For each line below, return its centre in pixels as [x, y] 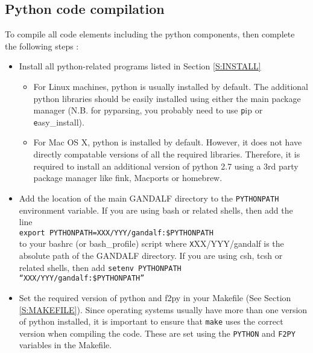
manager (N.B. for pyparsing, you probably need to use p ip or [148, 110]
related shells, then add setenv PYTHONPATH [100, 267]
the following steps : [42, 46]
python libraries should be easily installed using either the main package [167, 98]
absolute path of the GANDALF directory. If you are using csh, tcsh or [151, 256]
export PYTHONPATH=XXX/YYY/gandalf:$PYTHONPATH [116, 233]
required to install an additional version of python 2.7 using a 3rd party [166, 166]
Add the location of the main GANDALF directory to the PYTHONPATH [149, 198]
